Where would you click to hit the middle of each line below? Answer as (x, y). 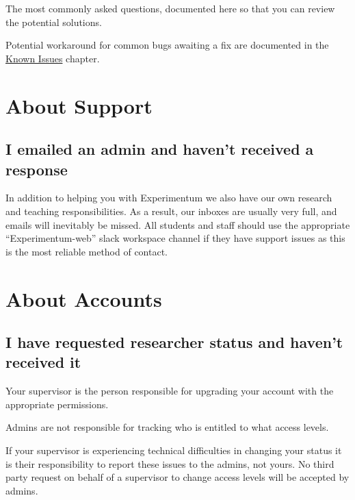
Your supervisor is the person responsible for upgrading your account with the (170, 391)
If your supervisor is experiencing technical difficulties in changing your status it (174, 450)
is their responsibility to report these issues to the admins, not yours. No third (170, 463)
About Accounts (84, 298)
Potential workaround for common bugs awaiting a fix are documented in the (167, 45)
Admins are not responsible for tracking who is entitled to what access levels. (167, 427)
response (37, 169)
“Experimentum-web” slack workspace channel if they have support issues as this (175, 238)
